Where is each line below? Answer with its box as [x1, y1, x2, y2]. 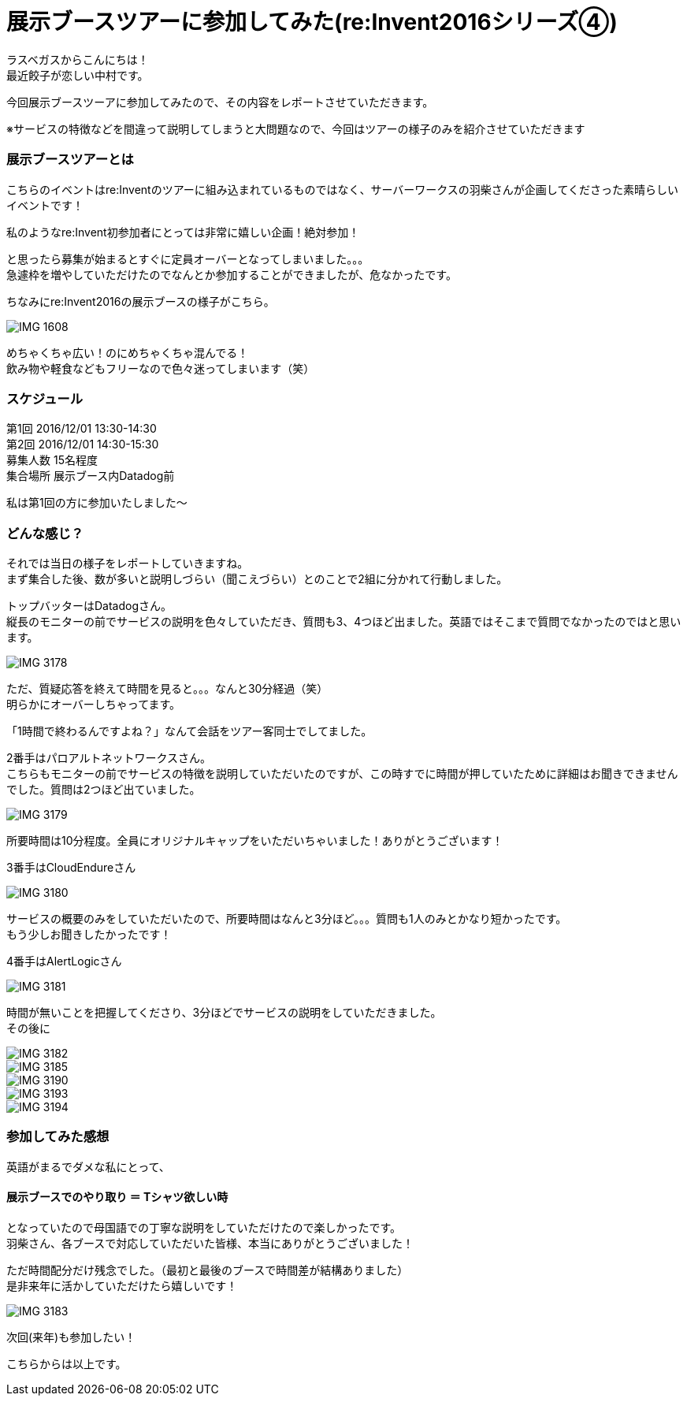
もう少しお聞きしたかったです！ [6, 928, 172, 941]
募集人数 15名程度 [6, 453, 98, 467]
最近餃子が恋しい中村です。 [6, 68, 149, 82]
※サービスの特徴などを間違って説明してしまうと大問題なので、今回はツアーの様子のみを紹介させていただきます [6, 121, 585, 136]
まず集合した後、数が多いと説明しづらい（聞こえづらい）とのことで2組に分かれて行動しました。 [6, 572, 508, 586]
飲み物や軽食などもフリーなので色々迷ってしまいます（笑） [6, 361, 315, 375]
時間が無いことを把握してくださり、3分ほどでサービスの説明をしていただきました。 [6, 1006, 442, 1019]
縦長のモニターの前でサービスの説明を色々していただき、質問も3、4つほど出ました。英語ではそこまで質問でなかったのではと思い [6, 615, 681, 628]
